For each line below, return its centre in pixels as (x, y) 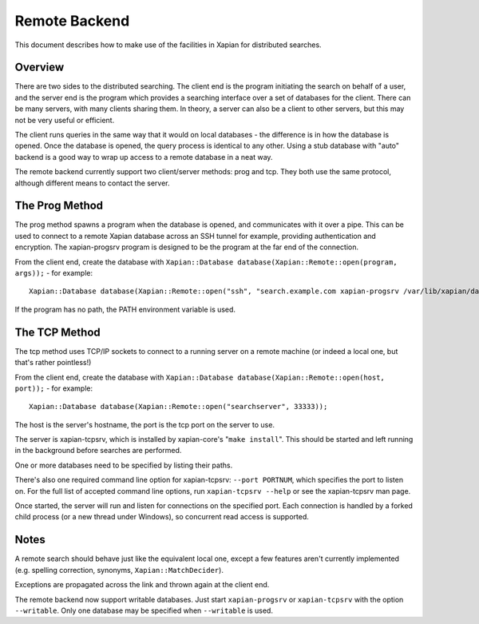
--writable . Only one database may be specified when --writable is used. (144, 610)
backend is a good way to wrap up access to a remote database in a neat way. (144, 157)
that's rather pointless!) (53, 363)
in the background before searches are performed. (98, 451)
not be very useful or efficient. (65, 120)
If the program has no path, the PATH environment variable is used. (125, 309)
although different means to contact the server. (92, 183)
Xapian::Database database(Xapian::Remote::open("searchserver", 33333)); (178, 407)
